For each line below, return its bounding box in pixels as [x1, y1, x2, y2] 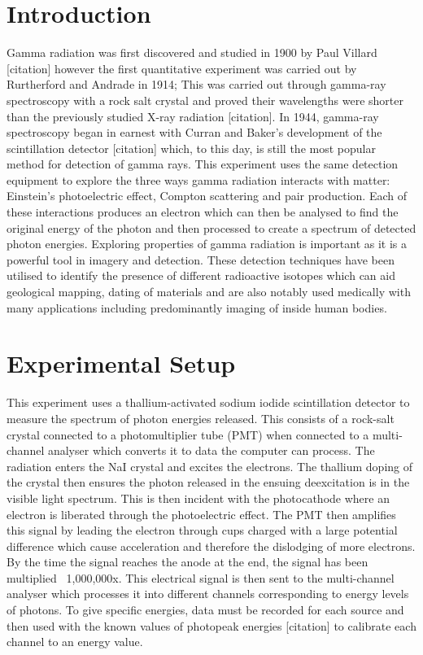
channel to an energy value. [7, 633, 143, 650]
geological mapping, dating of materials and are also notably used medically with [7, 283, 411, 300]
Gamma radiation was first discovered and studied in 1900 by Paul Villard [7, 44, 377, 61]
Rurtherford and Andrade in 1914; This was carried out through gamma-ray [7, 76, 386, 93]
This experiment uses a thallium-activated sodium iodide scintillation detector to [7, 394, 410, 411]
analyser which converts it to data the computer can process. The [47, 442, 375, 459]
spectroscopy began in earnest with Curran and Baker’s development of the [7, 124, 382, 141]
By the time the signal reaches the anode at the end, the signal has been [7, 553, 368, 570]
